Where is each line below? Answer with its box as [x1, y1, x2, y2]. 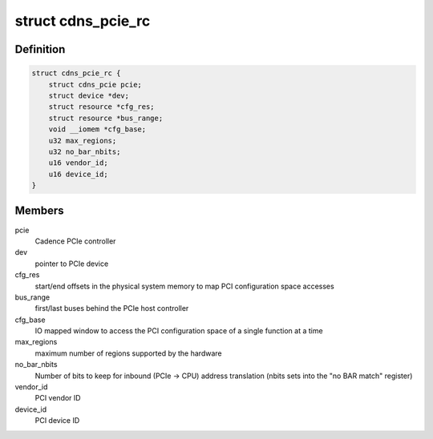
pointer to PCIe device [34, 259, 109, 268]
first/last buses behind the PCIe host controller [34, 304, 189, 313]
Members [14, 204, 64, 218]
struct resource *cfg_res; [48, 103, 156, 111]
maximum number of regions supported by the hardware [34, 348, 222, 358]
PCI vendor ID [34, 393, 81, 403]
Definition [14, 42, 66, 56]
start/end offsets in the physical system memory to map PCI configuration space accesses [34, 281, 334, 291]
